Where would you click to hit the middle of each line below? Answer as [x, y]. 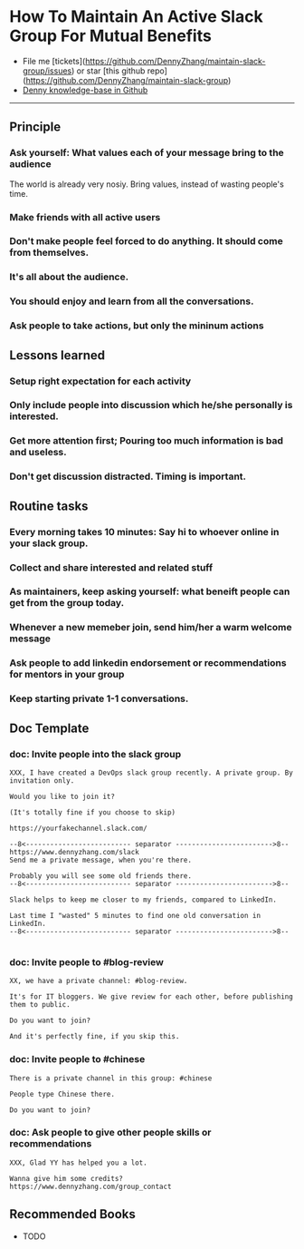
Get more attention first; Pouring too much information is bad [146, 441]
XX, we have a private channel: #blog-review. [99, 981]
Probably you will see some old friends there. [101, 876]
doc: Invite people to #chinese [77, 1059]
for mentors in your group [67, 675]
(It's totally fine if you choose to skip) [93, 812]
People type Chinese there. [62, 1094]
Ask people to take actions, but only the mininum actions [137, 326]
